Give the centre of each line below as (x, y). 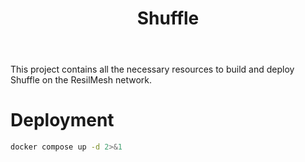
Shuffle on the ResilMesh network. (81, 80)
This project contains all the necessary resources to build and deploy (152, 69)
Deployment (62, 120)
